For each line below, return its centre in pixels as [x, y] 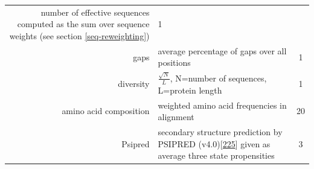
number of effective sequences [95, 12]
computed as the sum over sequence [83, 24]
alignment [176, 117]
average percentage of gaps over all [222, 50]
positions [174, 62]
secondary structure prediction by [220, 132]
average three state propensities [216, 155]
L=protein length [190, 90]
